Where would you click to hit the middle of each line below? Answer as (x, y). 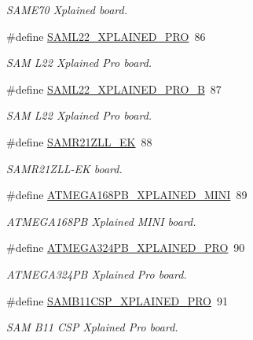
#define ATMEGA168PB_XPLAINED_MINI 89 (127, 195)
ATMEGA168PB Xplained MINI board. (101, 221)
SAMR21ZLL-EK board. (64, 168)
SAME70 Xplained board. (67, 9)
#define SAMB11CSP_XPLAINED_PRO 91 (117, 300)
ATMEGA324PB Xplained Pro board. (97, 273)
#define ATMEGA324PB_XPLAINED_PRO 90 (126, 248)
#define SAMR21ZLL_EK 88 (79, 141)
